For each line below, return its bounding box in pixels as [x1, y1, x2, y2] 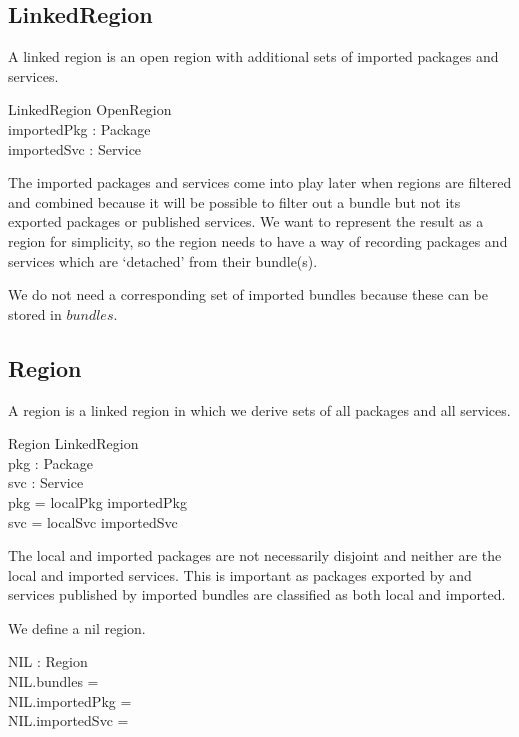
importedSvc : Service [8, 138, 142, 159]
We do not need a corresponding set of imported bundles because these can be [8, 284, 488, 305]
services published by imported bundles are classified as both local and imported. [8, 584, 506, 605]
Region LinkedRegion [8, 433, 139, 454]
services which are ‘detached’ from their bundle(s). [8, 250, 318, 271]
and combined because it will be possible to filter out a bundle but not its [8, 191, 461, 212]
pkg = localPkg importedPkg [8, 491, 187, 512]
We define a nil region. [8, 617, 146, 638]
